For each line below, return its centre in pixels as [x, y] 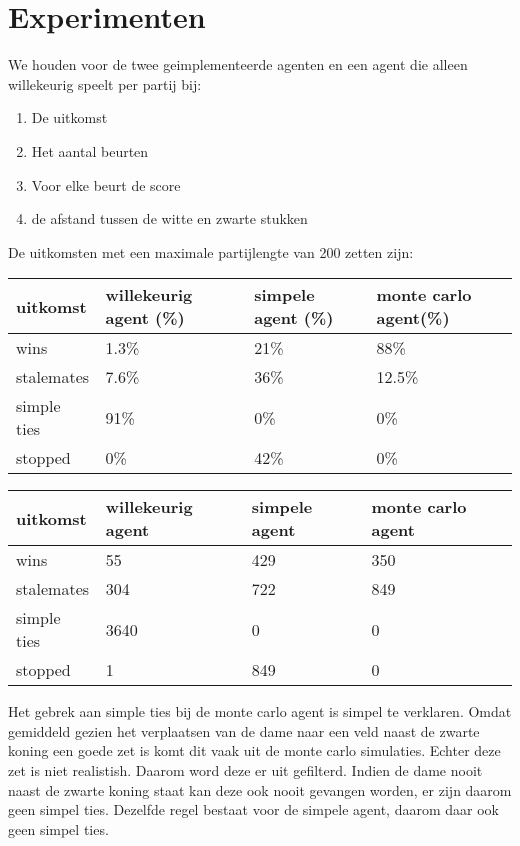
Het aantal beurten [90, 150]
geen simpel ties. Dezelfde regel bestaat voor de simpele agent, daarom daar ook [253, 809]
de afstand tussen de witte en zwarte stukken [169, 218]
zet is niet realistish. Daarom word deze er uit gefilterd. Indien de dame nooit [245, 770]
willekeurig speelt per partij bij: [105, 83]
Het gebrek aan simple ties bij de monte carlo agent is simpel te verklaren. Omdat [260, 711]
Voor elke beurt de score [106, 184]
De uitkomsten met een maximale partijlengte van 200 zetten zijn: [211, 251]
